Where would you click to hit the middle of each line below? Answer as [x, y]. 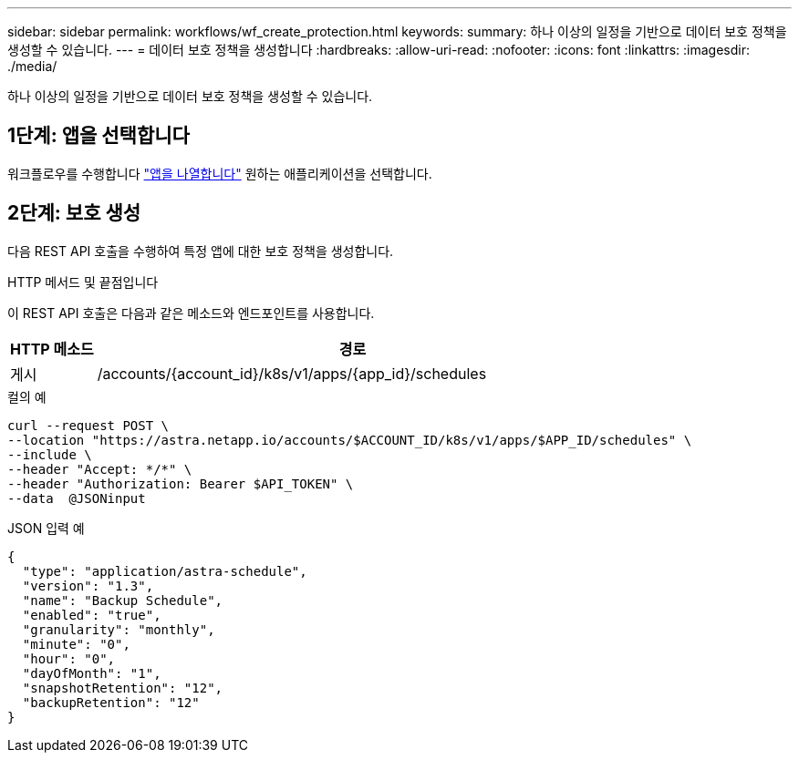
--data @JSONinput [77, 498]
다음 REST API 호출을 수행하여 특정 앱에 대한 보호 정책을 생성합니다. [201, 251]
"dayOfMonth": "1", [92, 673]
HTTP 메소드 [52, 349]
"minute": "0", [76, 644]
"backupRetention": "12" [111, 702]
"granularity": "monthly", [119, 629]
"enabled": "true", [92, 615]
